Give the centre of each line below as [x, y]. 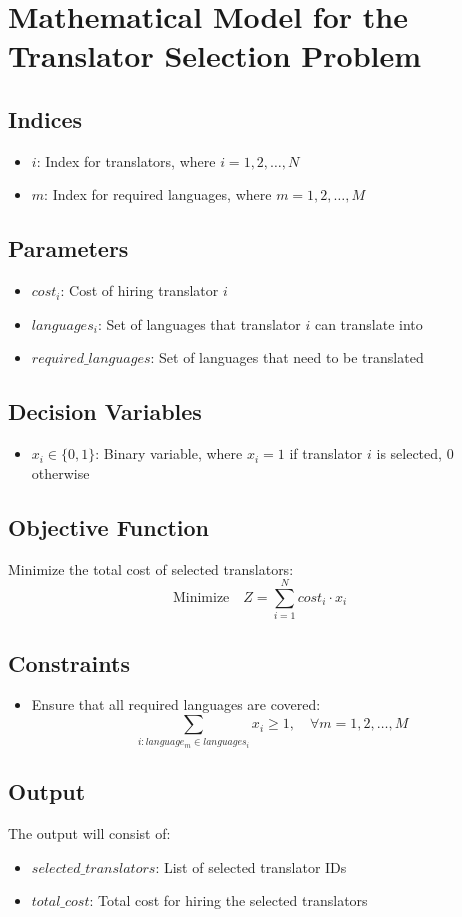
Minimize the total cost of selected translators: [151, 568]
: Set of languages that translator [199, 323]
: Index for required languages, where [158, 194]
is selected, [409, 453]
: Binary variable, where [169, 453]
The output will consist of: [89, 833]
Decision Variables [105, 411]
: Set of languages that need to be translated [287, 357]
